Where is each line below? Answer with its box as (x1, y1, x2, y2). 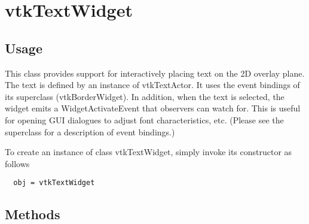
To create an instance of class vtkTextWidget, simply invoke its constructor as (5, 146, 292, 158)
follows (5, 157, 30, 169)
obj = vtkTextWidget (13, 178, 95, 187)
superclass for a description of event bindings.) (5, 125, 175, 138)
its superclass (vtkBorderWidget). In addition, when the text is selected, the (5, 90, 284, 102)
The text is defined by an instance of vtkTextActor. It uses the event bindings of (5, 78, 300, 91)
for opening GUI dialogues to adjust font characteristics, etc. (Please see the (5, 113, 284, 126)
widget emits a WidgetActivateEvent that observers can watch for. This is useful (5, 102, 301, 114)
